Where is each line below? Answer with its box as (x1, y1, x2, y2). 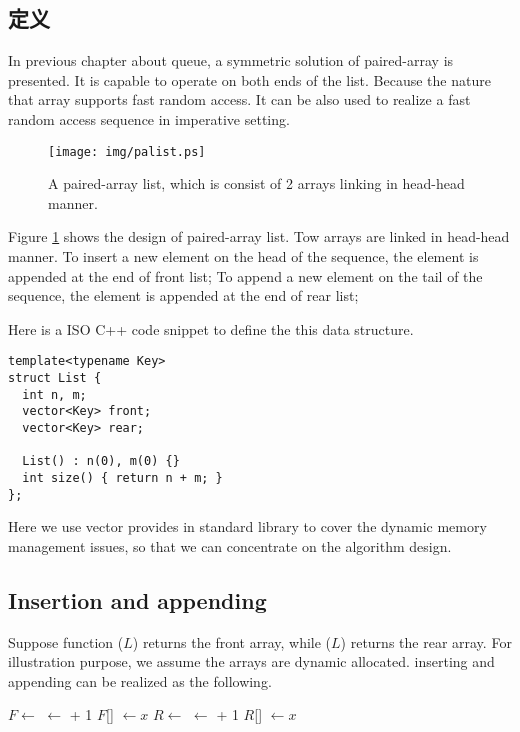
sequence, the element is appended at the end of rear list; (8, 285, 359, 306)
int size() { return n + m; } (22, 470, 223, 485)
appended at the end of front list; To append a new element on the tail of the (8, 265, 483, 286)
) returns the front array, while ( (132, 631, 332, 652)
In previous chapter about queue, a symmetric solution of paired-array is (8, 50, 454, 71)
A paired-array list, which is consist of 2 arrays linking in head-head (48, 173, 465, 194)
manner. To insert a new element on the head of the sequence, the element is (8, 246, 479, 267)
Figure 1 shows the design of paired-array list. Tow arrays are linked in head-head (8, 226, 510, 247)
